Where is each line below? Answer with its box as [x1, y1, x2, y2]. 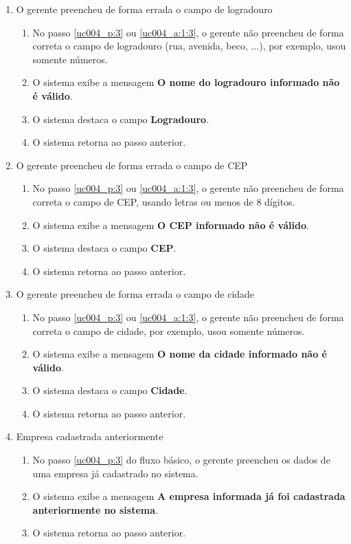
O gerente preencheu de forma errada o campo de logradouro [16, 2, 273, 16]
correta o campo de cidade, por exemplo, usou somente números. [32, 323, 305, 338]
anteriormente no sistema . [32, 502, 158, 516]
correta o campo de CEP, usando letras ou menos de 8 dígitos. [32, 194, 295, 208]
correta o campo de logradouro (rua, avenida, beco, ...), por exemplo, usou [32, 39, 346, 53]
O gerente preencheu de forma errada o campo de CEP [16, 157, 248, 172]
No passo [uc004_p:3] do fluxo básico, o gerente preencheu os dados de [32, 453, 330, 467]
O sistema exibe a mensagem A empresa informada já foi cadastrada [32, 489, 346, 503]
